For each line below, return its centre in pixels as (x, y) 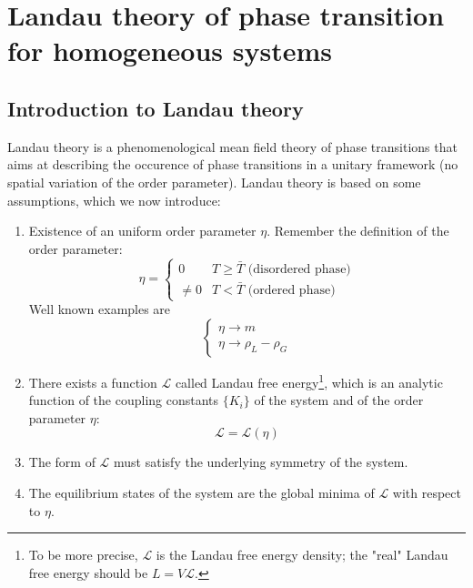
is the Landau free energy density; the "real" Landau (302, 555)
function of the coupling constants (124, 400)
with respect (427, 492)
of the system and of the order (339, 400)
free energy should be (88, 572)
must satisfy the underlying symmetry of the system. (261, 462)
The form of (62, 462)
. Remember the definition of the (358, 231)
